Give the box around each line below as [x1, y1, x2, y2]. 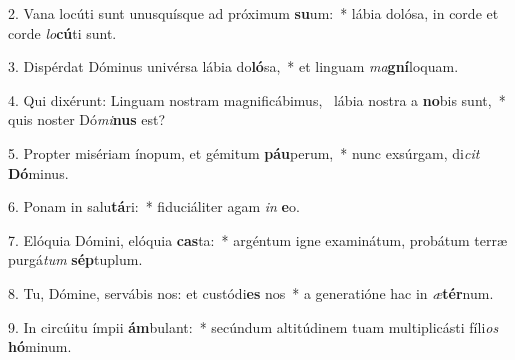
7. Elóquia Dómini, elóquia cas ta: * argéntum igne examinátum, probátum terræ [8, 229, 508, 250]
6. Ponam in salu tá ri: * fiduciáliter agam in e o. [8, 196, 300, 217]
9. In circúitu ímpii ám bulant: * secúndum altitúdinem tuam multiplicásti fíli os [8, 316, 499, 337]
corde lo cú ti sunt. [8, 22, 117, 43]
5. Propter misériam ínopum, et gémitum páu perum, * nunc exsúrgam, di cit [8, 142, 480, 163]
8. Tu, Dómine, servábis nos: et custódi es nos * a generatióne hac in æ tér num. [8, 282, 494, 303]
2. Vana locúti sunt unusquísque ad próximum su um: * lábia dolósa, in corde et [8, 3, 499, 23]
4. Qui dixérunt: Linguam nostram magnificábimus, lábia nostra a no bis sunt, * [8, 89, 506, 110]
